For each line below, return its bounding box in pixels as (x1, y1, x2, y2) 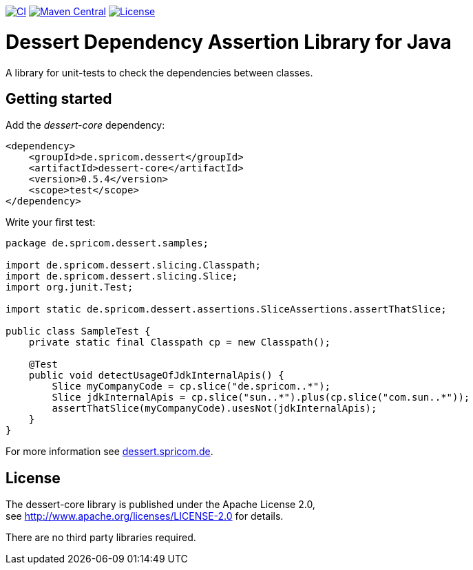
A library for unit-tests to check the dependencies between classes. (6, 66, 313, 78)
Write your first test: (6, 216, 96, 229)
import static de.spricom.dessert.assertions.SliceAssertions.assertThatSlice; (6, 304, 447, 315)
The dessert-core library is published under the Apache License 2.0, (6, 498, 315, 511)
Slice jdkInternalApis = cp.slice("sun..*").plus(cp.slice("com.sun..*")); (52, 392, 470, 403)
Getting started (6, 89, 112, 107)
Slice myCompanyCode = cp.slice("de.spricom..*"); (52, 381, 331, 392)
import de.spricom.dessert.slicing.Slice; (6, 271, 238, 282)
